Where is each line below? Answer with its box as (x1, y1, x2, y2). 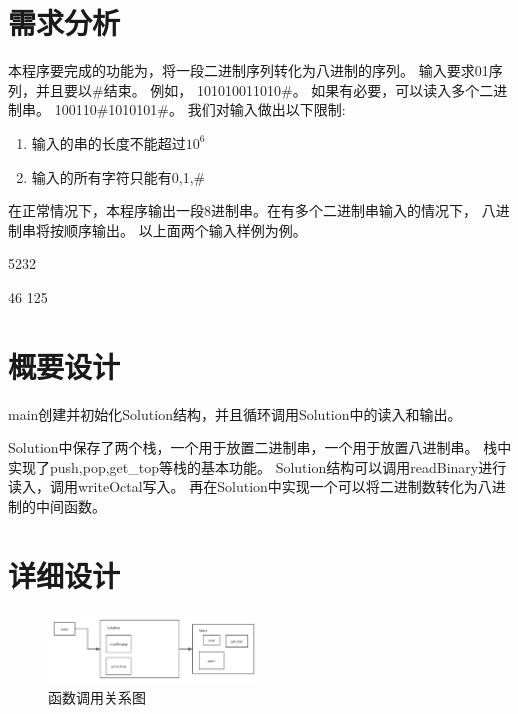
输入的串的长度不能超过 (31, 132, 186, 153)
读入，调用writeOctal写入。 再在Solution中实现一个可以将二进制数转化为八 (8, 476, 492, 497)
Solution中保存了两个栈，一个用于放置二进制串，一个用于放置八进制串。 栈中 (8, 437, 512, 458)
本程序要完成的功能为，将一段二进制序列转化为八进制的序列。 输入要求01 (8, 60, 489, 81)
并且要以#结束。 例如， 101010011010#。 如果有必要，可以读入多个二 (35, 79, 494, 100)
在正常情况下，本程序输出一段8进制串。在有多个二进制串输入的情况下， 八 (8, 200, 496, 221)
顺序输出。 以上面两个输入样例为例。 (63, 219, 307, 240)
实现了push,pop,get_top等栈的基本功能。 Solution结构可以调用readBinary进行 (8, 456, 507, 477)
